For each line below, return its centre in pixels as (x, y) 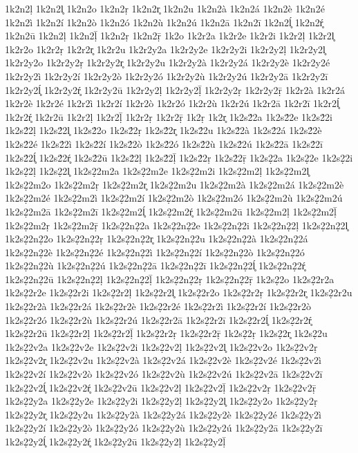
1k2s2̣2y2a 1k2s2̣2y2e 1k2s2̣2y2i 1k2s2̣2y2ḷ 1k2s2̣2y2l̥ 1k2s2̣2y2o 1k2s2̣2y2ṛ (161, 401)
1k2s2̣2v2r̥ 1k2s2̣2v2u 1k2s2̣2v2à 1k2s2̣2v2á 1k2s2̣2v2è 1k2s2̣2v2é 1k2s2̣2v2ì (163, 360)
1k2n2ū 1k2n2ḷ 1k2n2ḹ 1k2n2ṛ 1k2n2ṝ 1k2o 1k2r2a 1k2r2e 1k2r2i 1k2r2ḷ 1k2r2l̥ (170, 36)
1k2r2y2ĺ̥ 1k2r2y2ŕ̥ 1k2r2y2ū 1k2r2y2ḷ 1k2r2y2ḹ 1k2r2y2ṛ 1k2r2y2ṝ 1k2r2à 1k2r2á (175, 89)
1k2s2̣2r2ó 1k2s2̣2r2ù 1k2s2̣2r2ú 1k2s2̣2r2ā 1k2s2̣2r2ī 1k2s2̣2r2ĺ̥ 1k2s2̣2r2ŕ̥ (158, 319)
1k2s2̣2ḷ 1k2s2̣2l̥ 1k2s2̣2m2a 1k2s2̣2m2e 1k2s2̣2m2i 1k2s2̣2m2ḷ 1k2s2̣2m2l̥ (157, 171)
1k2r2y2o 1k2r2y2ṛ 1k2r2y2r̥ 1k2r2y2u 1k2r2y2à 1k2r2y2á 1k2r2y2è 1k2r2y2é (168, 62)
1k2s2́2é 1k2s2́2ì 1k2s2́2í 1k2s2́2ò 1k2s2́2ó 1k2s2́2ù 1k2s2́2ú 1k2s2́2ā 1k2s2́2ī (164, 143)
